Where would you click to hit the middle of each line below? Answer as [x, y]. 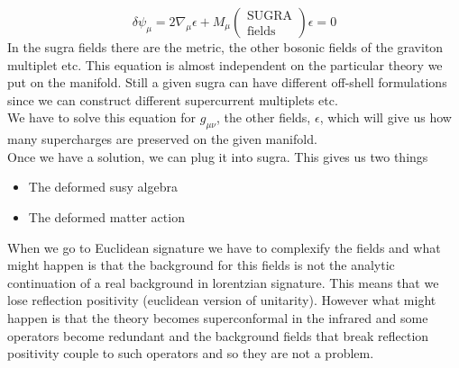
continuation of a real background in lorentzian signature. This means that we [223, 282]
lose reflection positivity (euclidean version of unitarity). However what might [222, 300]
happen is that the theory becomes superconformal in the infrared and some [218, 317]
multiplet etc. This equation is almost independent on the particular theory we [225, 64]
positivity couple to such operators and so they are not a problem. [191, 353]
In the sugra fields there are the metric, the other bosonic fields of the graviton [225, 47]
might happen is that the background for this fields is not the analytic [201, 265]
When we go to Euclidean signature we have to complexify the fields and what [224, 247]
